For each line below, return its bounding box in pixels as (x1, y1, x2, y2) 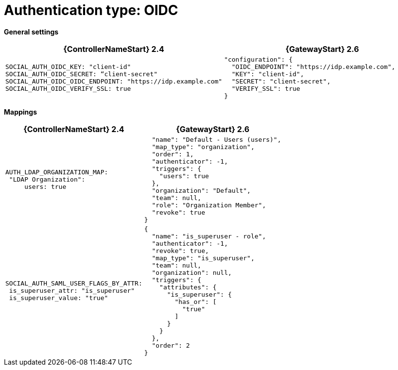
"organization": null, (152, 269, 232, 276)
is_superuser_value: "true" (9, 294, 108, 302)
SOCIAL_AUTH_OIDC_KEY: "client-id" (5, 63, 131, 70)
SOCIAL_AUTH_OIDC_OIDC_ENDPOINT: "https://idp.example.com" (5, 77, 223, 85)
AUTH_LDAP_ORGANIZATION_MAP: (5, 168, 108, 176)
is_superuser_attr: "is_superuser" (9, 287, 135, 295)
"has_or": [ (174, 298, 217, 305)
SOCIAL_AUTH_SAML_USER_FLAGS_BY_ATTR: (5, 280, 142, 287)
